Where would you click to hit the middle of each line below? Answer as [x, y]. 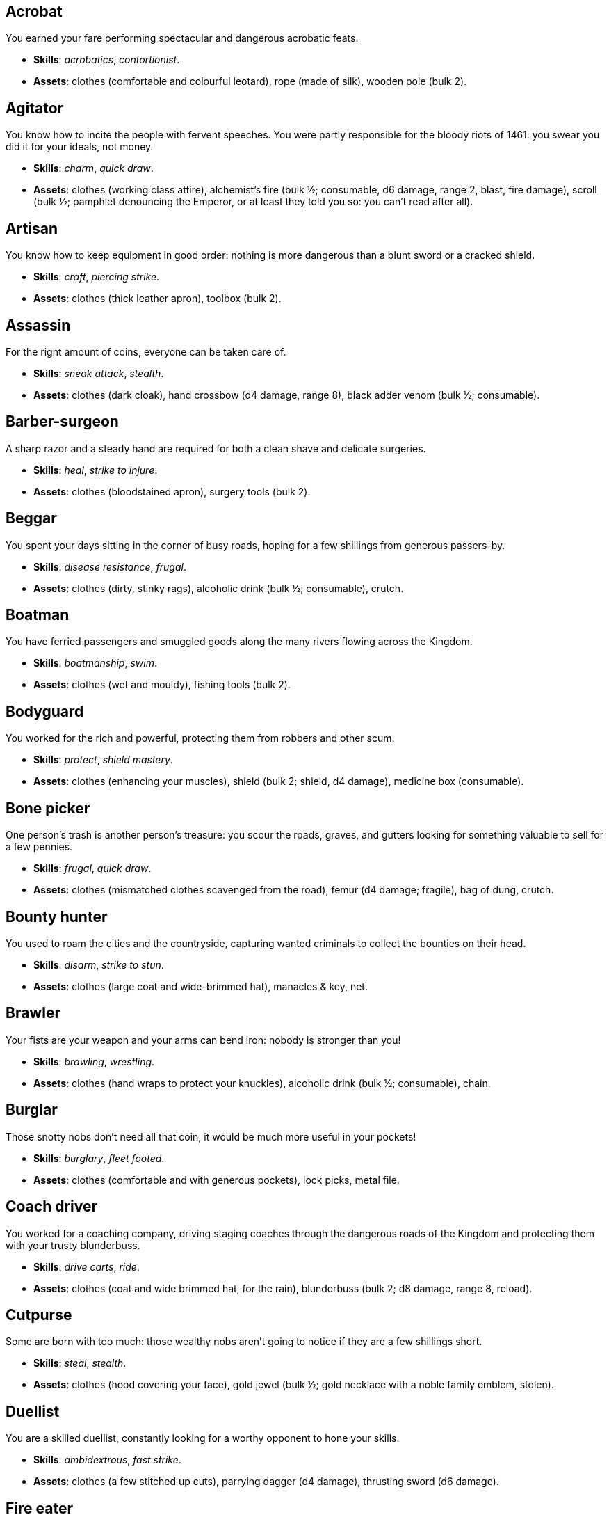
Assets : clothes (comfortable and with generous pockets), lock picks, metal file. [217, 1180]
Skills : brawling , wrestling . [94, 1061]
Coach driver [52, 1207]
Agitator [35, 108]
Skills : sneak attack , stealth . [99, 373]
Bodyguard [45, 711]
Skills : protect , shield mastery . [103, 760]
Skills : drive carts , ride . [87, 1266]
